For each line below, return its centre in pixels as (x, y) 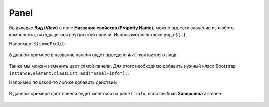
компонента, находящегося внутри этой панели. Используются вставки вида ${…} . (98, 34)
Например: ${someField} (37, 44)
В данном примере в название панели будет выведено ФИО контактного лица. (93, 55)
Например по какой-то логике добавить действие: (63, 82)
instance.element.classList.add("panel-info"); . (69, 73)
